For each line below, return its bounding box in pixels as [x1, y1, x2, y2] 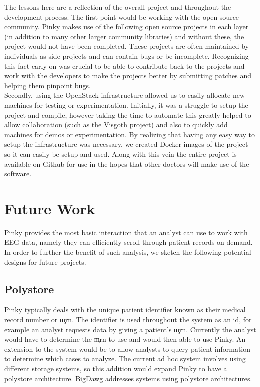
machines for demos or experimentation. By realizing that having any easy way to [4, 129, 255, 139]
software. [4, 168, 32, 179]
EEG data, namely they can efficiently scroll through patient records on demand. [4, 237, 253, 247]
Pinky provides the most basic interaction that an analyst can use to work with [4, 227, 248, 237]
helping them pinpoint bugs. [4, 80, 91, 90]
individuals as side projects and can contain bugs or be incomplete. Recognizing [4, 50, 249, 61]
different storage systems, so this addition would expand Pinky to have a [4, 363, 227, 373]
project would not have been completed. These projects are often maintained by [4, 41, 249, 51]
